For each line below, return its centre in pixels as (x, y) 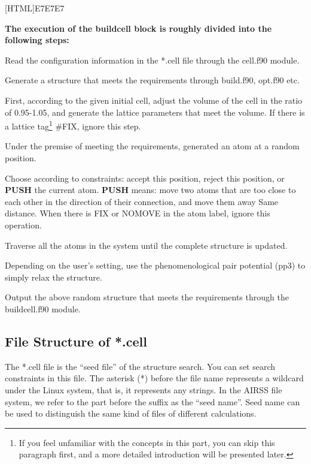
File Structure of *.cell (76, 341)
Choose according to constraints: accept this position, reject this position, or (145, 178)
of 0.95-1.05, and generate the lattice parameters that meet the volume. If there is (155, 112)
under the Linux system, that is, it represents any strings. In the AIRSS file (144, 389)
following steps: (37, 40)
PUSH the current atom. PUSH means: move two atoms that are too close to (150, 190)
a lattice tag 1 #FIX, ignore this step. (73, 125)
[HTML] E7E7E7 (35, 8)
